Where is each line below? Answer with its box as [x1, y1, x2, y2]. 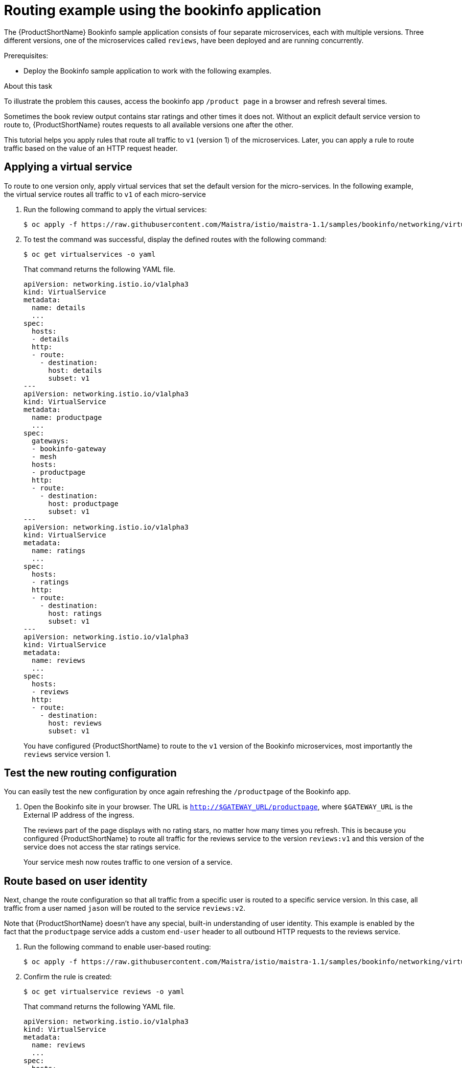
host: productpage [48, 499, 118, 508]
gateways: [31, 437, 69, 445]
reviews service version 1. [23, 750, 111, 758]
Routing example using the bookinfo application [4, 2, 322, 19]
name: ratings [31, 546, 86, 555]
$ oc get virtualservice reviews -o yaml [23, 988, 185, 996]
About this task [4, 81, 52, 90]
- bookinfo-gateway [31, 444, 106, 453]
